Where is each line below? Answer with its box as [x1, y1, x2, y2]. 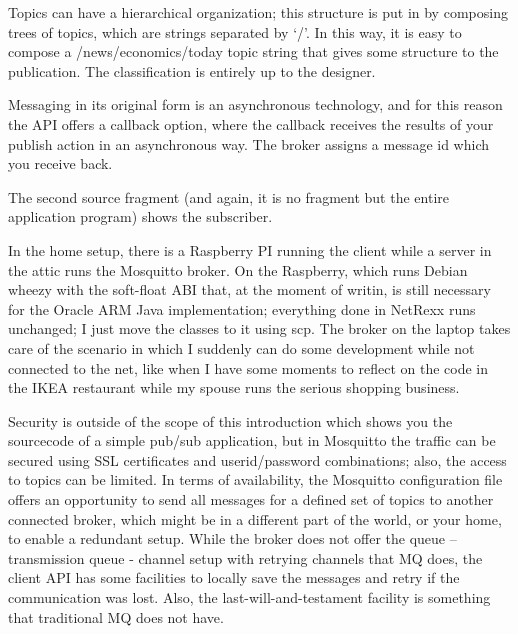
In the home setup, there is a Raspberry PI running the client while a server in [8, 239, 492, 260]
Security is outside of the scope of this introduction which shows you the [8, 410, 453, 431]
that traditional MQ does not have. [8, 606, 224, 627]
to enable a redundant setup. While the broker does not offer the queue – [8, 528, 457, 549]
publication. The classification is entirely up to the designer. [8, 60, 376, 81]
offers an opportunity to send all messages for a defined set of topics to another [8, 489, 494, 510]
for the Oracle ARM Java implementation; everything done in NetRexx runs [8, 298, 476, 319]
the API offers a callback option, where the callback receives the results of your [8, 113, 494, 134]
